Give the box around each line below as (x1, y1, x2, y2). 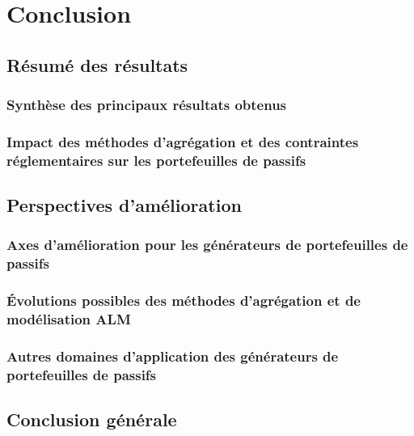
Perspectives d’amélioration (6, 193, 242, 218)
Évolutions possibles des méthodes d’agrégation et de (6, 290, 361, 311)
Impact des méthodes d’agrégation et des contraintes (6, 131, 359, 151)
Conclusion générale (6, 407, 177, 432)
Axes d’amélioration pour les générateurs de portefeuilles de (6, 235, 408, 255)
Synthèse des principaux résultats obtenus (6, 95, 287, 115)
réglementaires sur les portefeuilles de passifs (6, 150, 306, 170)
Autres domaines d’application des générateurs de (6, 346, 339, 366)
